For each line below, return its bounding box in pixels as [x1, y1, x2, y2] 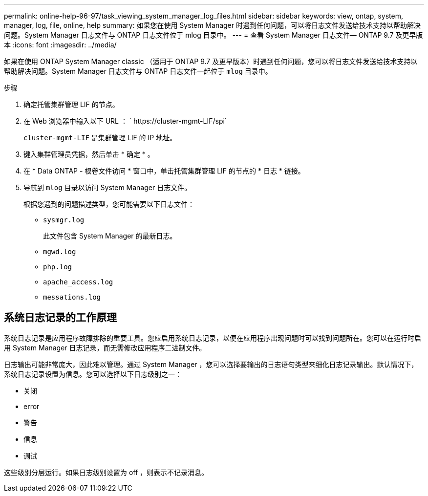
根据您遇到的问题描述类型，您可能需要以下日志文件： [23, 200, 194, 208]
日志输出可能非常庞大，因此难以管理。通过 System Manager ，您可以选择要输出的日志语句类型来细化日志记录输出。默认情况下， [4, 360, 418, 368]
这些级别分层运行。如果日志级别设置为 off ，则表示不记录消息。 [4, 468, 209, 476]
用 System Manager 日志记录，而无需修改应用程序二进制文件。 [4, 343, 206, 352]
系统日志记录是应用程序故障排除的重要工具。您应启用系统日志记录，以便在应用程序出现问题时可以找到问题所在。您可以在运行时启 [4, 333, 421, 342]
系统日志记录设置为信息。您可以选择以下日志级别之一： [4, 369, 182, 378]
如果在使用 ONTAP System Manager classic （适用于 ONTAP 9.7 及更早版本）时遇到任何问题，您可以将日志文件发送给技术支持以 [4, 57, 418, 65]
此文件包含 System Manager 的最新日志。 [43, 232, 177, 240]
